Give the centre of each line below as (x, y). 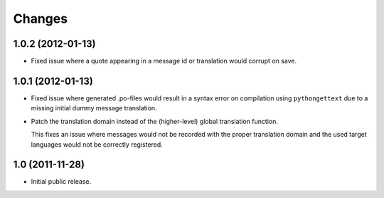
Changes (40, 19)
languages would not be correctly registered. (97, 144)
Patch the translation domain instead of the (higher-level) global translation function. (155, 121)
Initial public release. (61, 182)
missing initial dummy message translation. (94, 108)
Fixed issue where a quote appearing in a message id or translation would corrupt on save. (164, 61)
